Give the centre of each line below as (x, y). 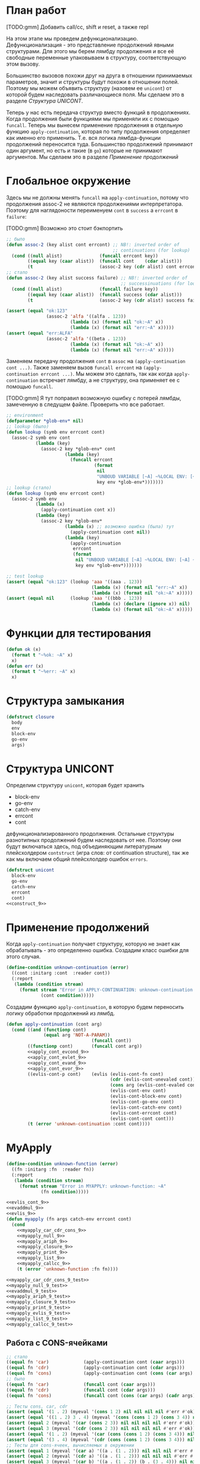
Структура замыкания (65, 701)
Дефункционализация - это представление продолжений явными (90, 45)
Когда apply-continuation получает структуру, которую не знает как (93, 944)
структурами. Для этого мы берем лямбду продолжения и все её (90, 51)
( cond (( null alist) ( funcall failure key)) (85, 289)
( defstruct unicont (30, 870)
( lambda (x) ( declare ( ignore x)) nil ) (141, 604)
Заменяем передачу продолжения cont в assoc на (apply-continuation (96, 361)
